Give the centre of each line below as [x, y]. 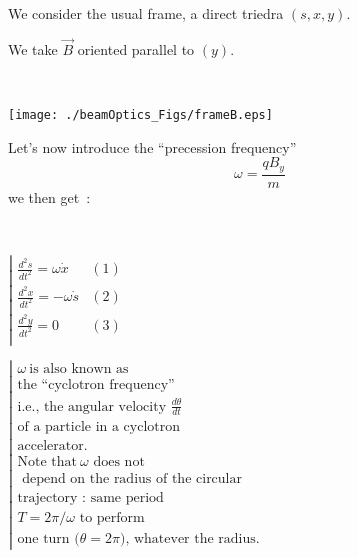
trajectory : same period [90, 497]
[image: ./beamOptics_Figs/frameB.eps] [140, 115]
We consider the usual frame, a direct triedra [146, 13]
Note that [47, 462]
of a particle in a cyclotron [99, 427]
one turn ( [48, 538]
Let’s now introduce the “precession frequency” [152, 146]
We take [33, 48]
